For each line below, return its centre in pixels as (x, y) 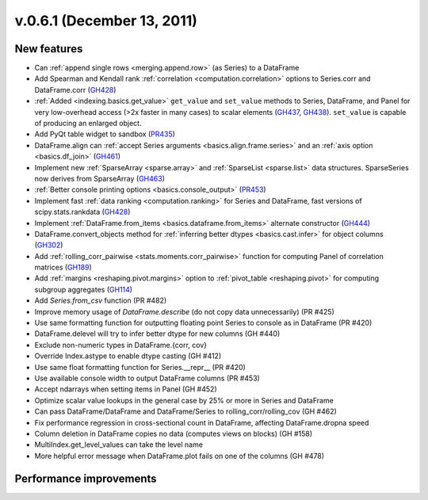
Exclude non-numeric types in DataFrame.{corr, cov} (121, 345)
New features (49, 49)
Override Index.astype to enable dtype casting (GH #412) (128, 356)
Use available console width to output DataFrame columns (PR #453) (147, 378)
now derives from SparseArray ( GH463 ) (100, 178)
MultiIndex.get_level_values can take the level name (119, 445)
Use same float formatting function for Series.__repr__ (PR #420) (140, 367)
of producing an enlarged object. (88, 124)
